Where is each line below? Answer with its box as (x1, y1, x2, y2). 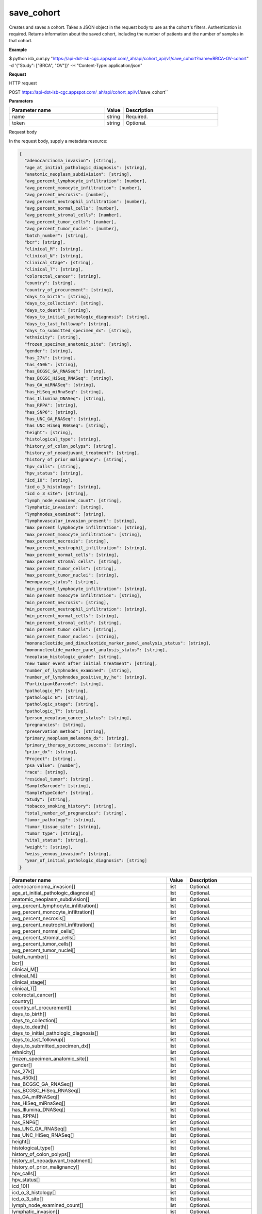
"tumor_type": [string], (24, 830, 83, 836)
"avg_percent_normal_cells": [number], (24, 205, 119, 211)
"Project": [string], (24, 756, 76, 761)
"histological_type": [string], (24, 437, 101, 442)
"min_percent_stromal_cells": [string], (24, 620, 122, 625)
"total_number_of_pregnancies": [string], (24, 810, 127, 816)
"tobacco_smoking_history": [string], (24, 804, 116, 809)
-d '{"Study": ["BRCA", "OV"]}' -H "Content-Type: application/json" (9, 62, 143, 68)
